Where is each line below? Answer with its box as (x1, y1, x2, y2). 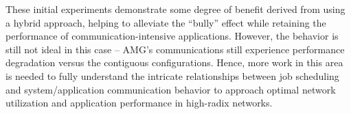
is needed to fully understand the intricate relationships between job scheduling (5, 68, 339, 83)
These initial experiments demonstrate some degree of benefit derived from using (5, 2, 346, 16)
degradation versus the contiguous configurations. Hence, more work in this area (5, 55, 343, 70)
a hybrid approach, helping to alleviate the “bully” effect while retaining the (5, 15, 326, 29)
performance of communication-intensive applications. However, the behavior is (5, 29, 339, 43)
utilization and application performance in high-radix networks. (5, 96, 273, 110)
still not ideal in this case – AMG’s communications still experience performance (5, 42, 345, 56)
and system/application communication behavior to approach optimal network (5, 82, 336, 96)
